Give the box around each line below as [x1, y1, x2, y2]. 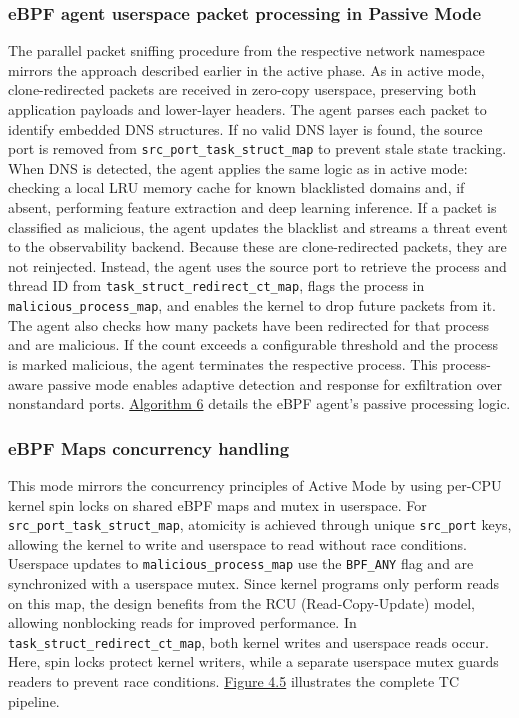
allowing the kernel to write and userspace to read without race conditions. [8, 533, 467, 554]
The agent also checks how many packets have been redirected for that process [8, 314, 490, 335]
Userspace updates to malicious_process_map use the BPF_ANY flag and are [8, 553, 474, 574]
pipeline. [8, 690, 60, 711]
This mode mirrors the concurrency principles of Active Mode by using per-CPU [8, 474, 502, 495]
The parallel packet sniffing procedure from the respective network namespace [8, 40, 485, 61]
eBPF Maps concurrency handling [8, 435, 290, 460]
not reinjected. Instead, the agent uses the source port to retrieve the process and [8, 255, 507, 276]
